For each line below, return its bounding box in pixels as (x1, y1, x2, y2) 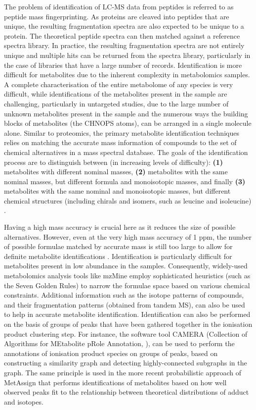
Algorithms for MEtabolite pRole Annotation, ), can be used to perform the (4, 338, 235, 349)
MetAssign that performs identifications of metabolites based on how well (4, 377, 227, 387)
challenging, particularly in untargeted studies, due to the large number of (4, 98, 229, 108)
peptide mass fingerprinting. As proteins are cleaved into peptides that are (4, 11, 229, 21)
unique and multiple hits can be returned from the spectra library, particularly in (4, 50, 251, 60)
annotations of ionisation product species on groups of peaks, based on (4, 348, 218, 358)
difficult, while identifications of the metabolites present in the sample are (4, 89, 227, 99)
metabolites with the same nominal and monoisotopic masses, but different (4, 186, 231, 196)
